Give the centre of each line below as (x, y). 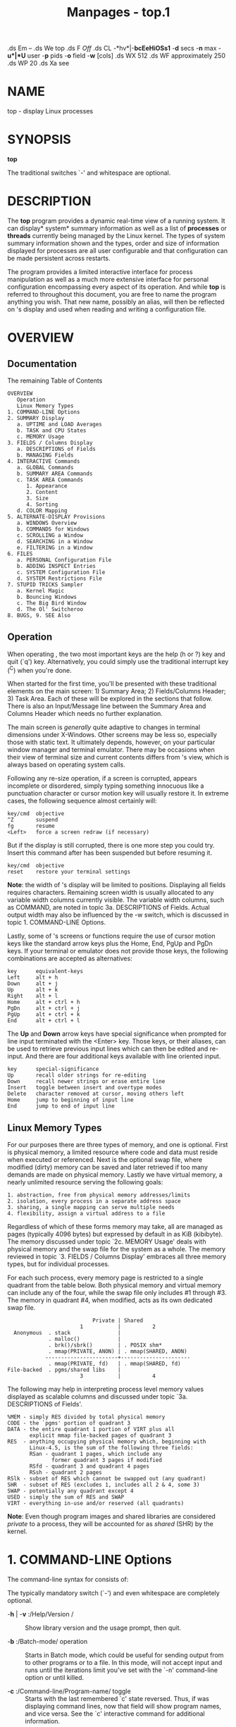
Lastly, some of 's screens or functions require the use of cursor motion (111, 936)
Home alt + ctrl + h (44, 1002)
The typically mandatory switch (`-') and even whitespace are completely (113, 1593)
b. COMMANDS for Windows (53, 529)
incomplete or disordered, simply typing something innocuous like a (106, 786)
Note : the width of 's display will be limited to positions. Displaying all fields (117, 885)
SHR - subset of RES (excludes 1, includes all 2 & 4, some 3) (104, 1485)
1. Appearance (47, 486)
